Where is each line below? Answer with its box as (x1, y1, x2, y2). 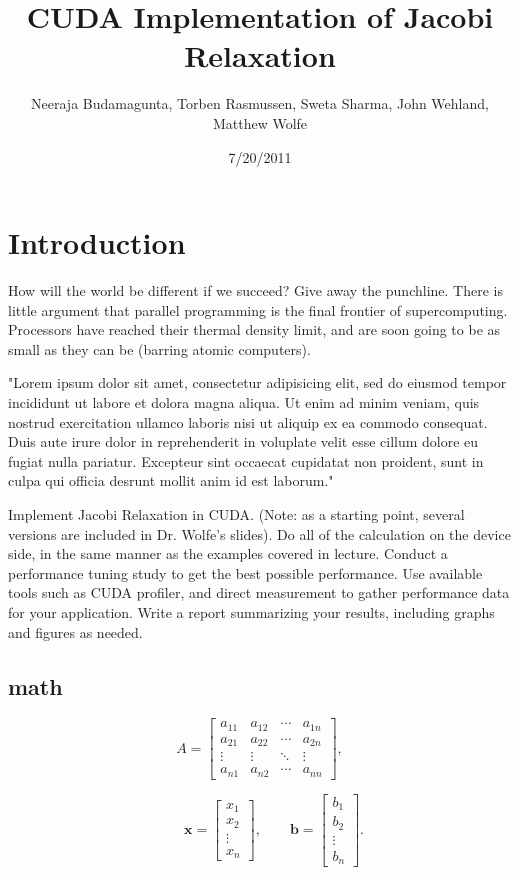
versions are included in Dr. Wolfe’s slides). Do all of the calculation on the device (8, 523, 511, 544)
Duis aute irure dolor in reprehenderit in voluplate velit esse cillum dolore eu (8, 431, 479, 452)
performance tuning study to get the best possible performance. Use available (8, 562, 483, 583)
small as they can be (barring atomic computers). (8, 338, 311, 359)
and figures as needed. (8, 621, 143, 642)
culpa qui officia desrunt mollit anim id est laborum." (8, 470, 334, 491)
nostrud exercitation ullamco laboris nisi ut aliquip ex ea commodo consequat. (8, 411, 488, 432)
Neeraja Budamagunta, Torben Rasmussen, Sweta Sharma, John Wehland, (31, 93, 489, 114)
